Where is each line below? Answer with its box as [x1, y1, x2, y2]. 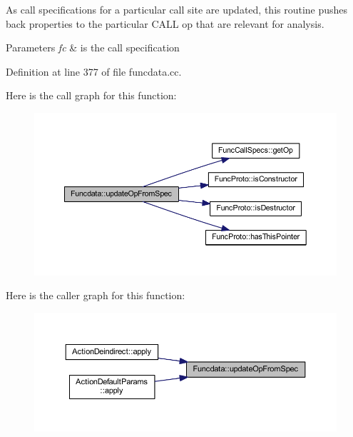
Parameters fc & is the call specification [6, 40, 180, 55]
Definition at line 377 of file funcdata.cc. [6, 64, 182, 79]
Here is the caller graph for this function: [6, 288, 185, 303]
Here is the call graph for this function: [6, 88, 177, 103]
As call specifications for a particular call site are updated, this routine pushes [6, 2, 348, 16]
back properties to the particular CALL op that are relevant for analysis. [6, 16, 324, 31]
